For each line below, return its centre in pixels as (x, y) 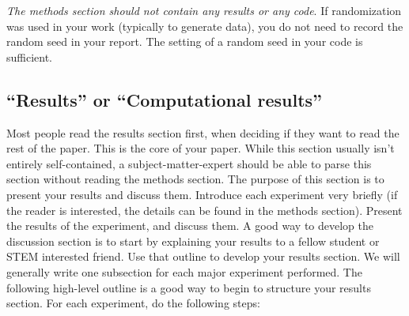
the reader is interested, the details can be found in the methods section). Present (204, 210)
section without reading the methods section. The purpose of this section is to (195, 179)
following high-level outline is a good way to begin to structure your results (189, 287)
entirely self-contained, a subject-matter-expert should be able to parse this (189, 163)
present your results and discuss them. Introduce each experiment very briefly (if (202, 194)
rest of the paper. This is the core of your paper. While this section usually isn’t (201, 148)
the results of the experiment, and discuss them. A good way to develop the (190, 226)
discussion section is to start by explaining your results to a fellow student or (193, 241)
